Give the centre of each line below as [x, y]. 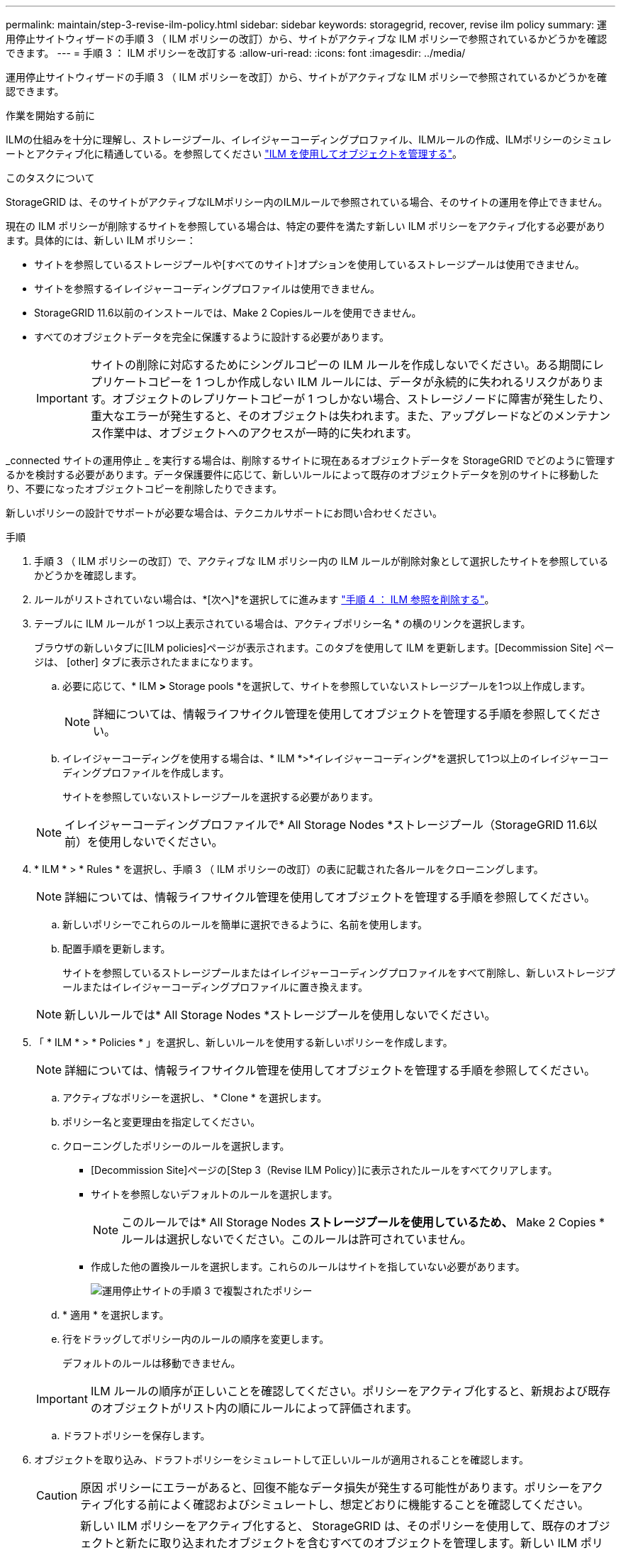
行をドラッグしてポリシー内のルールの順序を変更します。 [196, 1339]
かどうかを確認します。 [88, 575]
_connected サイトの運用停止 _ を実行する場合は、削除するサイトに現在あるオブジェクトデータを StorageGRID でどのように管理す [310, 460]
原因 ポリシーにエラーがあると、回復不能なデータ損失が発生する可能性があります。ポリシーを [331, 1488]
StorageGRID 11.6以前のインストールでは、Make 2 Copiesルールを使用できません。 [228, 313]
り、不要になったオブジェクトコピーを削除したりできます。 [144, 489]
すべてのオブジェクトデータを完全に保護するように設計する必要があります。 [212, 337]
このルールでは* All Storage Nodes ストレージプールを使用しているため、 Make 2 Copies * [363, 1222]
